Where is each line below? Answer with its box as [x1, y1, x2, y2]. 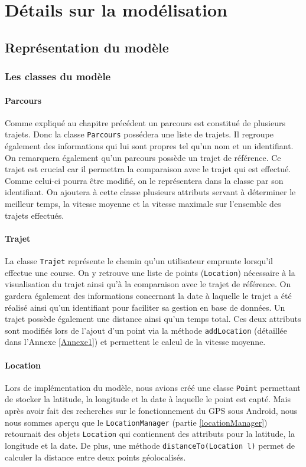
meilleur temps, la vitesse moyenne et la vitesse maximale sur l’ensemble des [5, 198, 281, 210]
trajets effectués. [5, 209, 64, 221]
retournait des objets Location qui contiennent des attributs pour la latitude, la [5, 427, 295, 440]
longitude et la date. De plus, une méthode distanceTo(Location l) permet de [5, 439, 295, 451]
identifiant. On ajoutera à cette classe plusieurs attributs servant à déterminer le [5, 186, 296, 198]
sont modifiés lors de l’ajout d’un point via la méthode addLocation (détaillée [5, 324, 288, 336]
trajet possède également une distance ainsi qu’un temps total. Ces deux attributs [5, 313, 301, 325]
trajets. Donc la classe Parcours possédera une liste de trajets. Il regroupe [5, 128, 274, 140]
